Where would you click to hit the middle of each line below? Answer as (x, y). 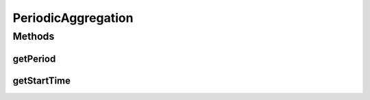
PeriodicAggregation (73, 18)
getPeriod (34, 59)
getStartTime (42, 80)
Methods (34, 36)
